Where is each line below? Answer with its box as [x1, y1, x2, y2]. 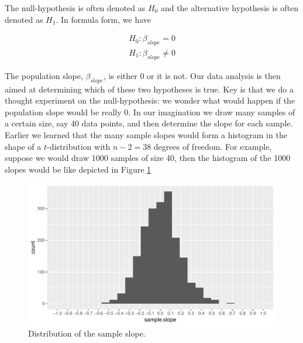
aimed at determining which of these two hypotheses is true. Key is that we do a [5, 83, 294, 95]
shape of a [5, 140, 42, 152]
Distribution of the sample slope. [28, 327, 146, 339]
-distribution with [47, 140, 111, 152]
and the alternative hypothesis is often [160, 2, 299, 13]
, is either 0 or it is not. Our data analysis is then [104, 69, 281, 81]
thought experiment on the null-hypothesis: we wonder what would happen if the [5, 94, 295, 107]
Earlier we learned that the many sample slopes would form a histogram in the [5, 129, 287, 141]
